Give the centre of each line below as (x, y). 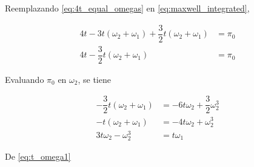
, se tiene (94, 79)
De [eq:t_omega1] (38, 156)
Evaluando (25, 79)
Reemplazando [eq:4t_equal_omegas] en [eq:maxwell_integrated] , (127, 8)
